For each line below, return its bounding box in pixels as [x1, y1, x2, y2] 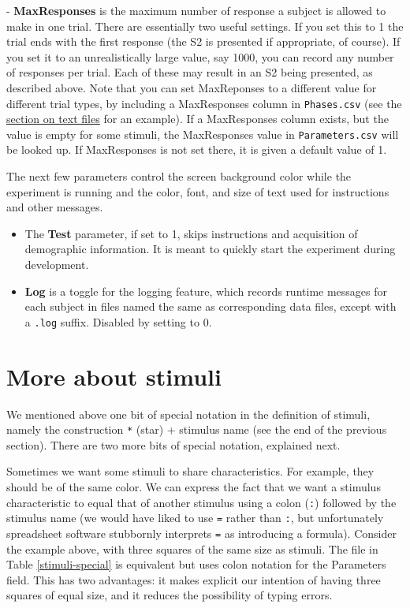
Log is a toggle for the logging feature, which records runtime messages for [24, 282, 388, 299]
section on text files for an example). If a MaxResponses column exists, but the [6, 110, 389, 127]
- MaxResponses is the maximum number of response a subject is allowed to [6, 2, 386, 18]
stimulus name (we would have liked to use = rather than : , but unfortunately [6, 509, 384, 526]
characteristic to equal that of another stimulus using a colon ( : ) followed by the [6, 494, 397, 510]
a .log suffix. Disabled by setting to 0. [24, 313, 212, 330]
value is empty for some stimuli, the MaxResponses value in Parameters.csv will [6, 125, 399, 142]
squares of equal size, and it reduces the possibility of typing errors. [6, 587, 333, 603]
